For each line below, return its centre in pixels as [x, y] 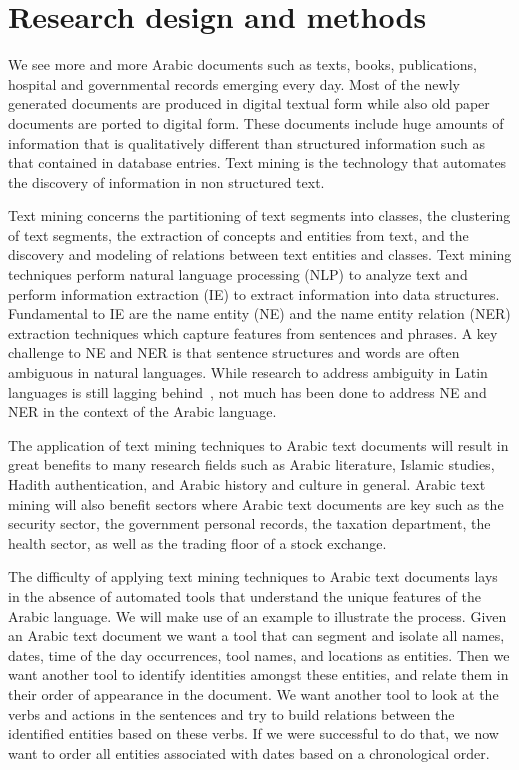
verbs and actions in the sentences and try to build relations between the [231, 713]
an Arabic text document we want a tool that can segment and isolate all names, [256, 635]
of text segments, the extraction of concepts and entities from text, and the [238, 234]
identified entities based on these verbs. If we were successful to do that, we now [253, 733]
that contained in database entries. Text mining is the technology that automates [257, 162]
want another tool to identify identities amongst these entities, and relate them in [258, 674]
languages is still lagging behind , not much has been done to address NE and [247, 391]
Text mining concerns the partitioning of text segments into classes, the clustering [259, 215]
